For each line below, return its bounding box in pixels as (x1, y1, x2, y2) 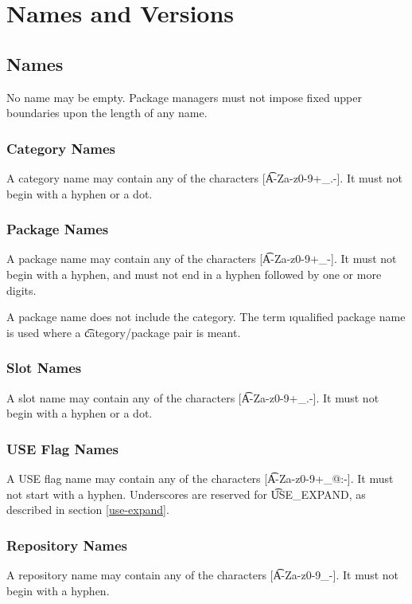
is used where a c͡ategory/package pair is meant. (6, 324, 241, 340)
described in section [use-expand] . (6, 501, 169, 518)
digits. (6, 281, 37, 298)
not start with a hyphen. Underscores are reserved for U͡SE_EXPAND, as (6, 485, 366, 502)
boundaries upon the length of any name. (6, 104, 208, 121)
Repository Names (6, 535, 128, 555)
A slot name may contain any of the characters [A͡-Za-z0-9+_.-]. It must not (6, 389, 379, 406)
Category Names (6, 138, 116, 158)
